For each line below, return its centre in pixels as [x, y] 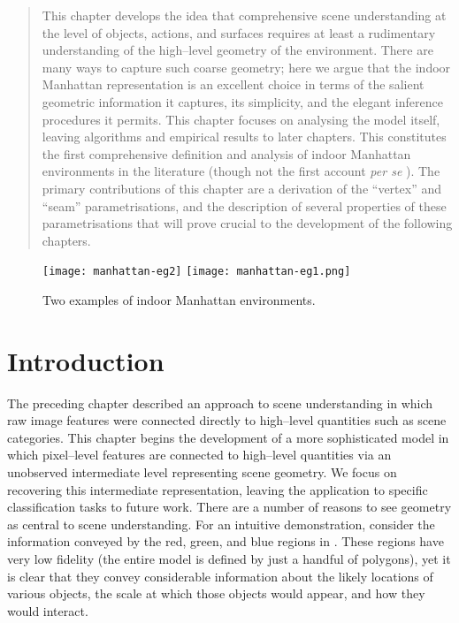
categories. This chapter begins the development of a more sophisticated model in [228, 437]
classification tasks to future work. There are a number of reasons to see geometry [229, 507]
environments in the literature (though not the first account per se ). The [241, 171]
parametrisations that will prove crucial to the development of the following [247, 223]
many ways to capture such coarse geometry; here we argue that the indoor [246, 67]
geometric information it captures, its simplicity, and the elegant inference [242, 101]
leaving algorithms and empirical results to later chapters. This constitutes [244, 137]
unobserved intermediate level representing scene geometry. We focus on [202, 472]
